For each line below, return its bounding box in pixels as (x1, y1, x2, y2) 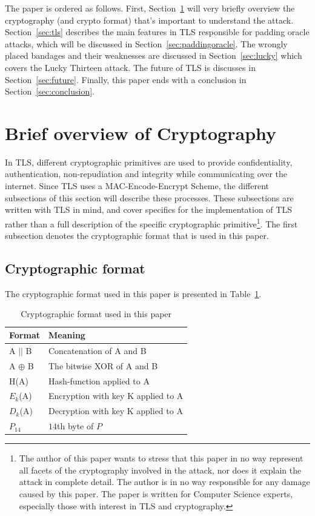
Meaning (48, 329, 85, 341)
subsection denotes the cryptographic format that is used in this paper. (5, 229, 269, 242)
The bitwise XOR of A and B (48, 359, 158, 372)
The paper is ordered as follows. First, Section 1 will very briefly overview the (5, 2, 295, 14)
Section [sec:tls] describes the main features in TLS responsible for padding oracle (5, 25, 310, 38)
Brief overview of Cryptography (5, 120, 277, 145)
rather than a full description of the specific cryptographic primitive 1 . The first (5, 215, 298, 230)
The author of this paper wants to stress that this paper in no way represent (19, 452, 303, 464)
